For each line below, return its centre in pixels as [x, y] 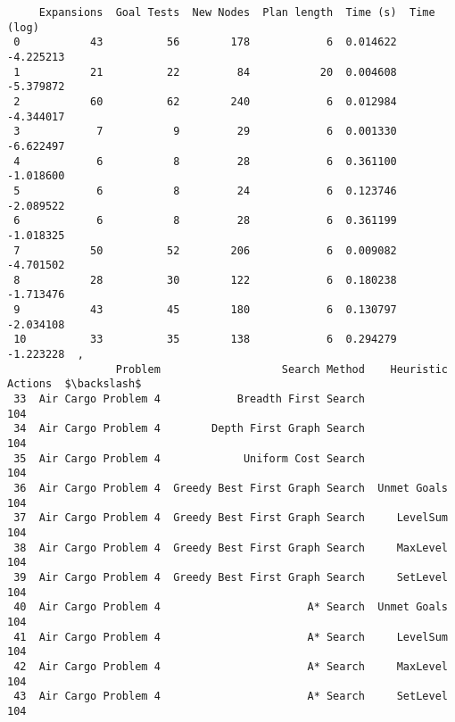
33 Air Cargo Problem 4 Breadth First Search [189, 399]
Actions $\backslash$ [74, 384]
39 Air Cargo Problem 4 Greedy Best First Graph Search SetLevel [231, 577]
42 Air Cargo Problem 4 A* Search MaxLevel [231, 666]
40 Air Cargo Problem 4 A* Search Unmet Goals [231, 607]
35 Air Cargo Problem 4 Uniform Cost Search [189, 458]
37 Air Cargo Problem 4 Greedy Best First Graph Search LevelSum [231, 518]
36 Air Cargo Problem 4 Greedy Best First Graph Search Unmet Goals [231, 488]
